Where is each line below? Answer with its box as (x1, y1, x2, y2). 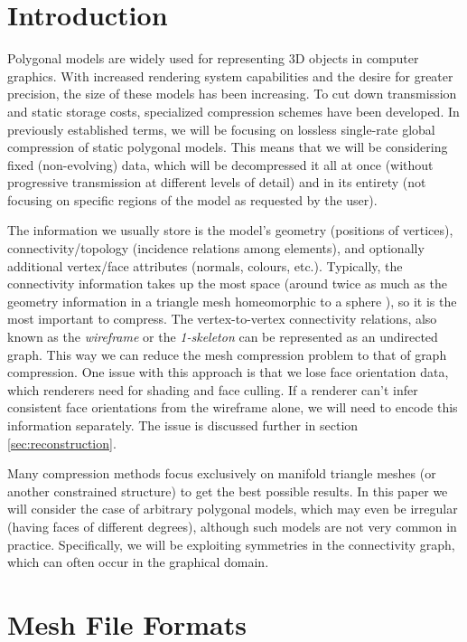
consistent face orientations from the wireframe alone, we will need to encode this (7, 398, 458, 417)
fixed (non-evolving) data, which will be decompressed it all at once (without (7, 155, 434, 174)
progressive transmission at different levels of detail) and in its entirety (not (7, 173, 426, 192)
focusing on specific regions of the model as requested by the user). (7, 190, 378, 209)
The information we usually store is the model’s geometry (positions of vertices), (7, 221, 453, 240)
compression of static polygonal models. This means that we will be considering (7, 137, 448, 156)
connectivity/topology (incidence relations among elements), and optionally (7, 239, 425, 258)
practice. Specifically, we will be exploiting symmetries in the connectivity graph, (7, 534, 455, 553)
